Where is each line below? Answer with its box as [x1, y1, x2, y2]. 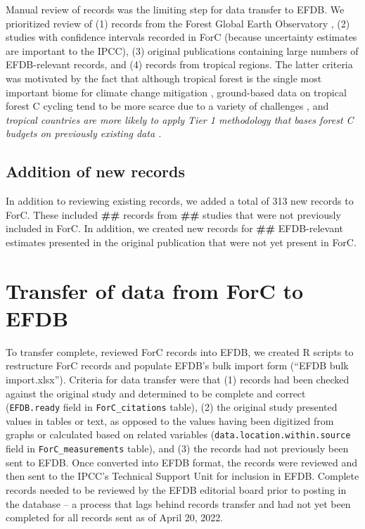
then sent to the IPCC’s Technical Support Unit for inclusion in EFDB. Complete [6, 469, 359, 483]
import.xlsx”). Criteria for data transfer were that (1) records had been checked [6, 372, 350, 387]
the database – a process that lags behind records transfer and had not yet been [6, 496, 351, 511]
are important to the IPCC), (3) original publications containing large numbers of [6, 43, 359, 58]
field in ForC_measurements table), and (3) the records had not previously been [6, 441, 349, 456]
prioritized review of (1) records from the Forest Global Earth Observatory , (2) [6, 15, 350, 30]
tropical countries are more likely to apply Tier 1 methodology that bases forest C [6, 112, 354, 127]
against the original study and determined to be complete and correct [6, 385, 306, 400]
